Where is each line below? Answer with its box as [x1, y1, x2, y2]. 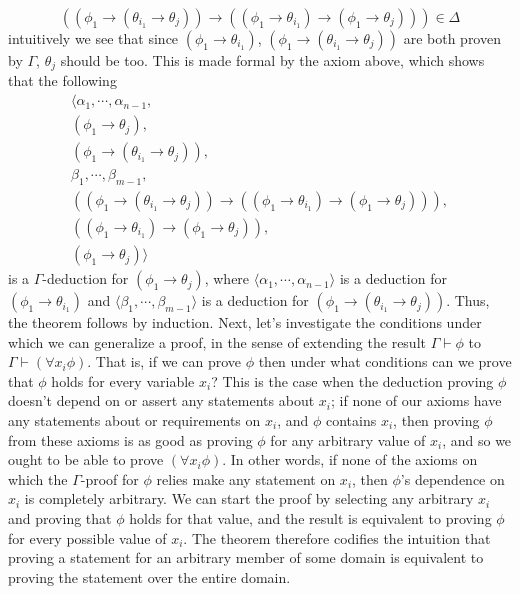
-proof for [80, 468, 139, 489]
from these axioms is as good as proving [8, 429, 253, 450]
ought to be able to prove [8, 449, 164, 470]
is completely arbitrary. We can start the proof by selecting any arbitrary [24, 488, 474, 509]
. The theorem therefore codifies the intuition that [183, 527, 491, 548]
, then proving [393, 410, 480, 431]
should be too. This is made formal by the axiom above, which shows [60, 50, 485, 70]
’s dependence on [400, 468, 505, 489]
